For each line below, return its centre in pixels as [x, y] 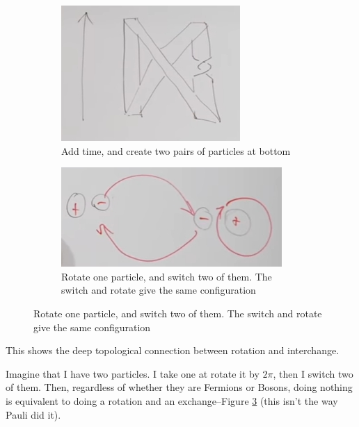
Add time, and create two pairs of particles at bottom [176, 150]
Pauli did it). [33, 414]
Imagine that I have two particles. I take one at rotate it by [133, 373]
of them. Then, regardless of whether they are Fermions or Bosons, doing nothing [179, 387]
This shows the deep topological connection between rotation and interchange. [173, 350]
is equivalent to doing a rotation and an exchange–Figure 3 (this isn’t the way [172, 400]
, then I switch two [313, 373]
